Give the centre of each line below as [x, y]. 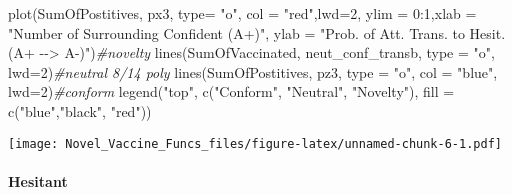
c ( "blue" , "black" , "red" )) [80, 110]
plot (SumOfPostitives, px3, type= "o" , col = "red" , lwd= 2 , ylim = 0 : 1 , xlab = [242, 13]
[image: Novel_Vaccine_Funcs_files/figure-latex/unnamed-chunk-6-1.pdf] [255, 143]
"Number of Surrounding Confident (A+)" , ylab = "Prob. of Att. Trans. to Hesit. [257, 32]
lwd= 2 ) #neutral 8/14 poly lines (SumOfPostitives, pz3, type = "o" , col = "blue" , [253, 71]
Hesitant [38, 180]
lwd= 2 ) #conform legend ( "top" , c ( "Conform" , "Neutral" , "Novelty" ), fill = [231, 91]
